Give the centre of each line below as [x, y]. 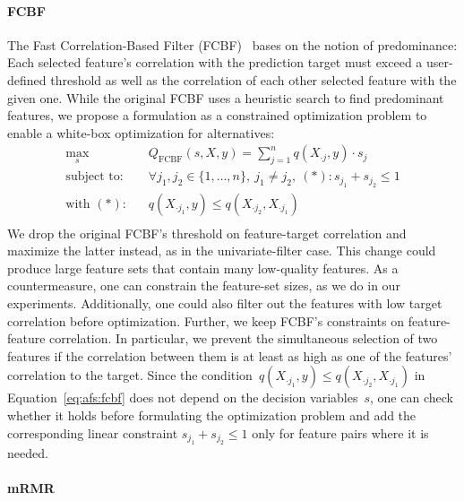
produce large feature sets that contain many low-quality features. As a [203, 268]
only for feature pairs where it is [340, 432]
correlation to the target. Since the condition [130, 375]
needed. [28, 453]
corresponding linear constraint [93, 432]
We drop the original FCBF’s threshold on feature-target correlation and [207, 233]
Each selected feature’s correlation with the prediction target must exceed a [215, 62]
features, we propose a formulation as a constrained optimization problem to [217, 115]
